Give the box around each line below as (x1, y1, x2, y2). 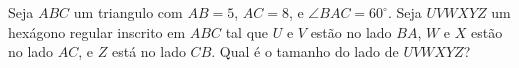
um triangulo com (73, 2, 183, 22)
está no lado (111, 41, 186, 62)
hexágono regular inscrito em (8, 21, 186, 42)
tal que (225, 21, 269, 42)
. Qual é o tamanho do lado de (211, 41, 399, 62)
